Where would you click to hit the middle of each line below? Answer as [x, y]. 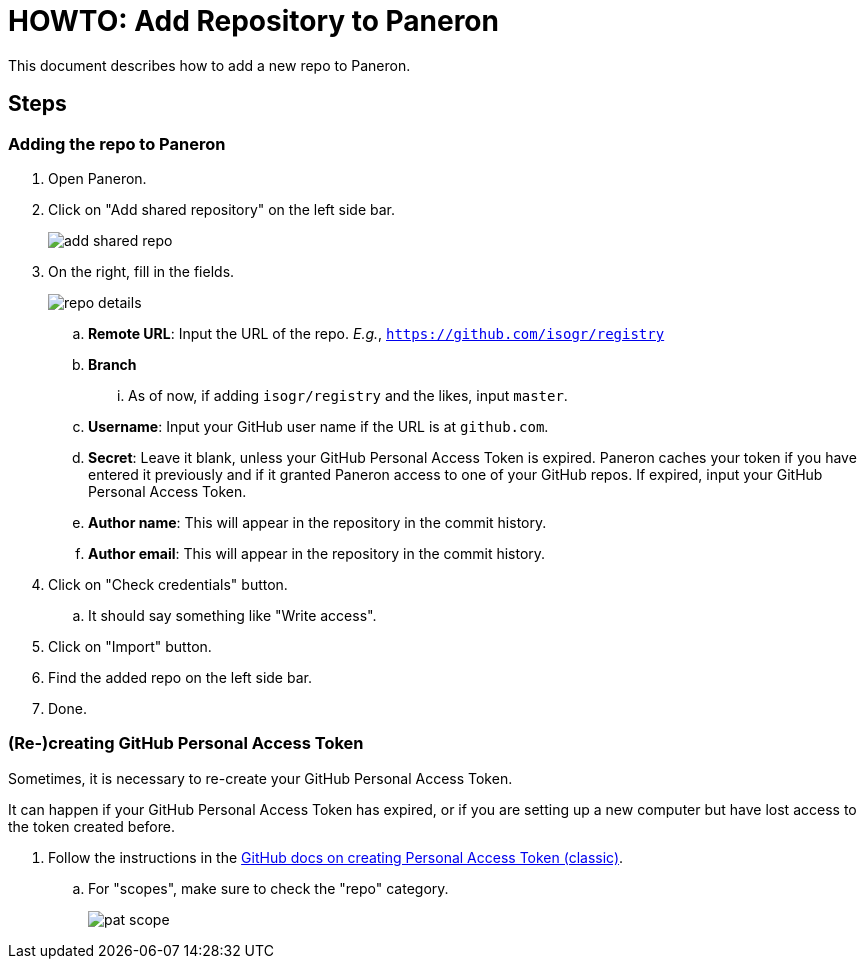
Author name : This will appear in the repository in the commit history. [317, 522]
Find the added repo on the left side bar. [180, 677]
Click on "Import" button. [130, 646]
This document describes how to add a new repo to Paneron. [209, 65]
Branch [112, 364]
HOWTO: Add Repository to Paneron [253, 21]
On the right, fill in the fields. [141, 271]
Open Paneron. [97, 178]
